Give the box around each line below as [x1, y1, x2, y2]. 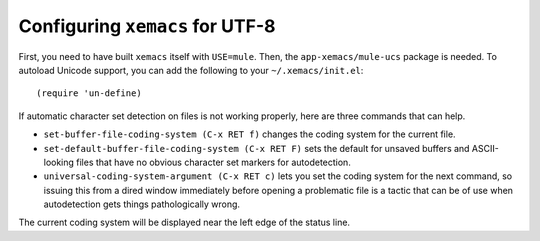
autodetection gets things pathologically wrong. [43, 198, 240, 210]
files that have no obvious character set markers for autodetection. [76, 156, 352, 168]
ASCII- [471, 142, 499, 154]
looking [43, 156, 75, 168]
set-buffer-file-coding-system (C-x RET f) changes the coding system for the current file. [43, 128, 456, 140]
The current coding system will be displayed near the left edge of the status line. [18, 216, 350, 229]
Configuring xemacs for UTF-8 [18, 15, 276, 37]
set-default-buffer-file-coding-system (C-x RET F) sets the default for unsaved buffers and [43, 142, 470, 154]
